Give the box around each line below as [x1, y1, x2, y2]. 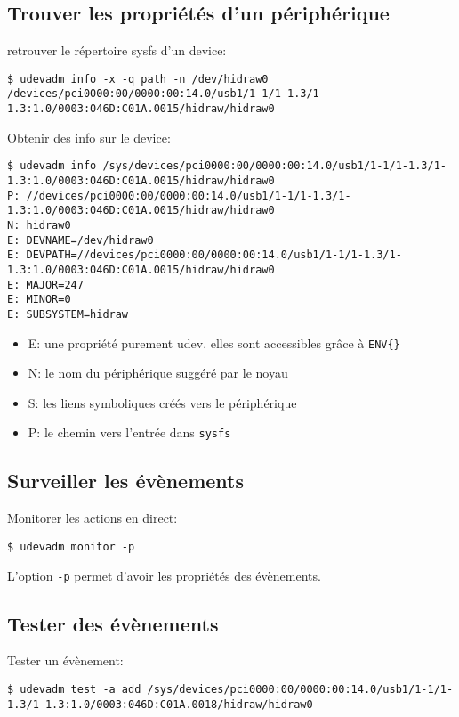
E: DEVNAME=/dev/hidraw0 [7, 233, 154, 247]
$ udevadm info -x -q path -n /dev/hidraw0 [7, 72, 269, 86]
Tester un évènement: [7, 651, 124, 670]
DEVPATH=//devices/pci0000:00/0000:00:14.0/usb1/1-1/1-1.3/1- [26, 249, 402, 262]
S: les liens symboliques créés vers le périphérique [28, 393, 297, 411]
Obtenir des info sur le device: [7, 127, 171, 146]
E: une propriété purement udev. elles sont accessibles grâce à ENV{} [28, 333, 400, 352]
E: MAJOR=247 [7, 278, 84, 291]
